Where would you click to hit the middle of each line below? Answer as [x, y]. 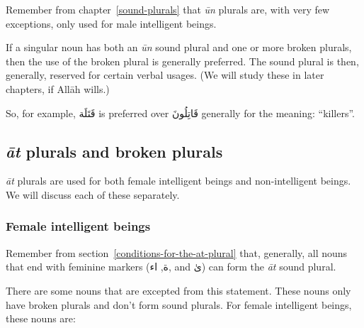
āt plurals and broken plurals [114, 151]
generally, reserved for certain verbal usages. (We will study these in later [165, 75]
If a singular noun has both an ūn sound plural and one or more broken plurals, [179, 47]
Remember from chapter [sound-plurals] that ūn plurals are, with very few [168, 9]
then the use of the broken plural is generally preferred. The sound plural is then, [182, 61]
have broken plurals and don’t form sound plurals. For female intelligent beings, [179, 304]
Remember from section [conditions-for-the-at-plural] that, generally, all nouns [177, 252]
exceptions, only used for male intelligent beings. [111, 23]
